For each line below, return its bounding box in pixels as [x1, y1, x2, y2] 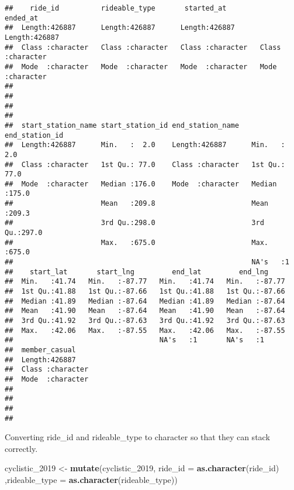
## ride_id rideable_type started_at [5, 4, 227, 12]
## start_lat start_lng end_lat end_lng [5, 267, 269, 276]
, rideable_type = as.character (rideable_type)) [5, 474, 178, 485]
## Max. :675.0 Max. [5, 238, 269, 247]
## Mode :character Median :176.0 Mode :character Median [5, 179, 277, 188]
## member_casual [5, 345, 76, 354]
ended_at [5, 13, 39, 22]
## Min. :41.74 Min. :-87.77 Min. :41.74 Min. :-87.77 [5, 277, 285, 286]
